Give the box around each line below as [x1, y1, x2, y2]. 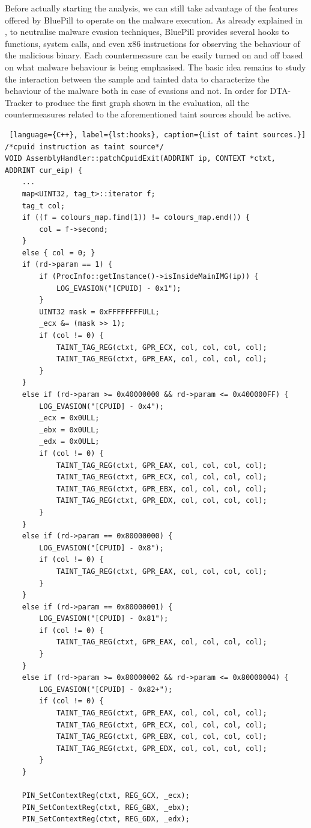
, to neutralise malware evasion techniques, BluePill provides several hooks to [5, 25, 289, 38]
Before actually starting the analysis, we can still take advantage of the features [5, 2, 298, 14]
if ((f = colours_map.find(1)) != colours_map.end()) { [22, 213, 250, 222]
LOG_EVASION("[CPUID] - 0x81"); [39, 614, 169, 623]
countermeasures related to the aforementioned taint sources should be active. [5, 108, 291, 120]
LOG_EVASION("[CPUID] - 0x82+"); [39, 685, 173, 694]
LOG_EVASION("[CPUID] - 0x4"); [39, 402, 164, 411]
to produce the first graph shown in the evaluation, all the [35, 96, 249, 108]
